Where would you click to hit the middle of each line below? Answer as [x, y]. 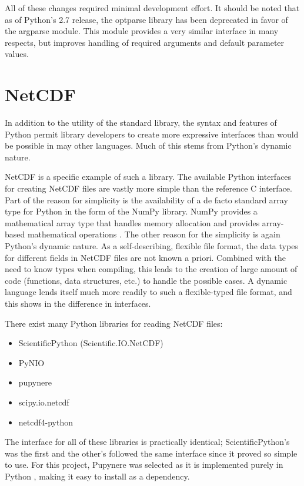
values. [17, 54]
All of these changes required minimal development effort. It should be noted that [152, 8]
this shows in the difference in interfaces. [78, 303]
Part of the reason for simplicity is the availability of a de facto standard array [146, 200]
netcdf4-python [46, 422]
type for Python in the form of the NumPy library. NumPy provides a [131, 211]
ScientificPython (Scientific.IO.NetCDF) [91, 343]
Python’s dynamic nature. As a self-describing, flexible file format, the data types [151, 246]
